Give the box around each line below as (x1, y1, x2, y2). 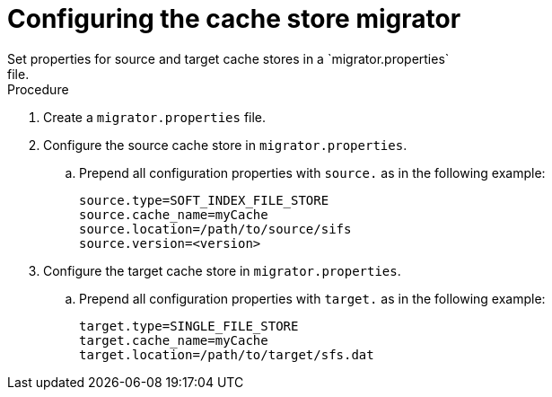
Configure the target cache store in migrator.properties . (43, 262, 401, 278)
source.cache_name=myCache (79, 207, 268, 222)
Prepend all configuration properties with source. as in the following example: (79, 164, 546, 181)
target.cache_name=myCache (79, 332, 268, 348)
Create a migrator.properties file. (43, 109, 267, 125)
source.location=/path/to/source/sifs (79, 221, 352, 236)
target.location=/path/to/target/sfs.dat (79, 347, 374, 362)
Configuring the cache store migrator (7, 4, 461, 34)
